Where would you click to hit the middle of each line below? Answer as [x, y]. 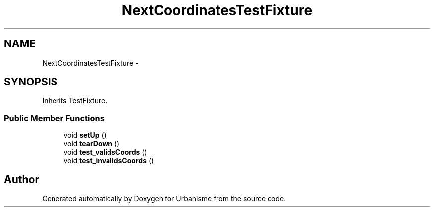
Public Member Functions [54, 118]
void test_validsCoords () [105, 152]
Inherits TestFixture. [75, 101]
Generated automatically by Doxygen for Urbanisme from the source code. [164, 199]
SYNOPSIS [31, 82]
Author [22, 179]
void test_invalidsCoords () [109, 161]
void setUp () [85, 135]
